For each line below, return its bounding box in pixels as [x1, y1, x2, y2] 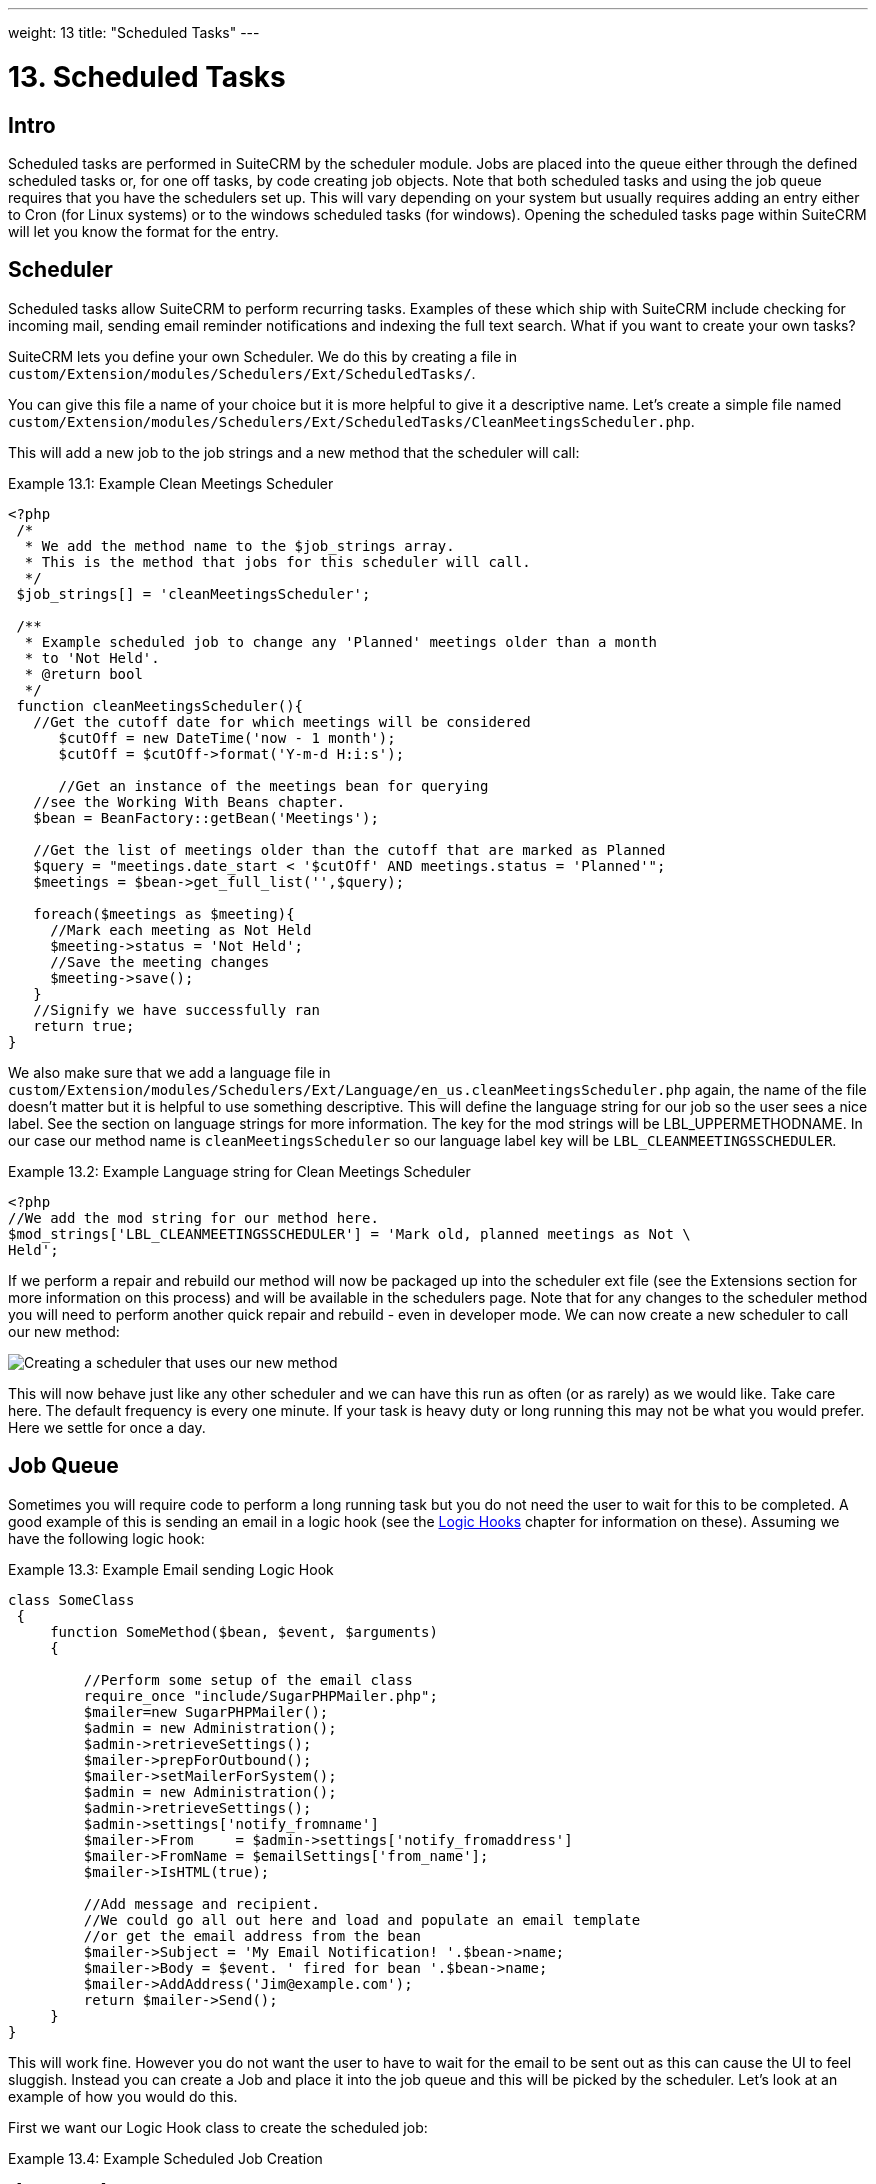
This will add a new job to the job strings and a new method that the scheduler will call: [8, 443, 580, 461]
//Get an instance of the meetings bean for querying [58, 777, 489, 794]
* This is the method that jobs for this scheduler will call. [24, 553, 531, 570]
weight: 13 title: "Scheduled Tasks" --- [8, 24, 260, 41]
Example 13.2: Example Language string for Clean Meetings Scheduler [8, 1162, 471, 1180]
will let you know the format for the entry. [8, 222, 279, 240]
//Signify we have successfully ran [33, 1001, 320, 1018]
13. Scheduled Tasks [8, 59, 286, 94]
